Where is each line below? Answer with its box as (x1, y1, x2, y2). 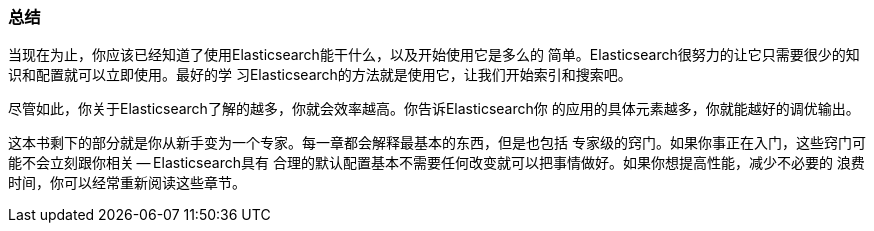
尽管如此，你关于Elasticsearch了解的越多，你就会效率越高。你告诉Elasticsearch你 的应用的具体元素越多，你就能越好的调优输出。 (8, 100, 860, 118)
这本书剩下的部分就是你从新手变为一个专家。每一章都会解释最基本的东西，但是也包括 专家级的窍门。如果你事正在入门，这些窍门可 (8, 134, 866, 152)
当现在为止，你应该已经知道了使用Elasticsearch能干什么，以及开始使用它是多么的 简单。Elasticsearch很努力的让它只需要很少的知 (8, 46, 860, 64)
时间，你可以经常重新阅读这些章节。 (8, 174, 246, 192)
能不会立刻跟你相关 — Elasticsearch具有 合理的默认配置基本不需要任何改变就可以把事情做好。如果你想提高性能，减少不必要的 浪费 (8, 154, 865, 172)
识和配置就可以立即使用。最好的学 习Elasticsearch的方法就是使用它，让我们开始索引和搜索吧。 (8, 66, 632, 84)
